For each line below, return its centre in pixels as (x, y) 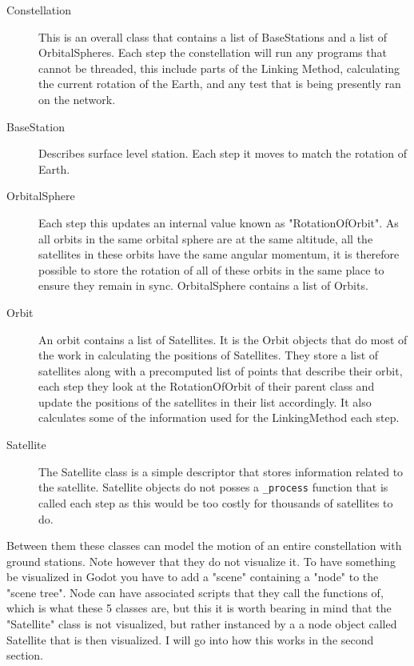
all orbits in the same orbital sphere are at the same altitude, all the (206, 238)
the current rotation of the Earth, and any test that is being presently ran (220, 84)
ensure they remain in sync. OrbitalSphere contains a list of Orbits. (203, 285)
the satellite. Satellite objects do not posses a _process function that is (213, 487)
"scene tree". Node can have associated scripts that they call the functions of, (195, 592)
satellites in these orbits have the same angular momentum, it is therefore (219, 254)
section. (25, 655)
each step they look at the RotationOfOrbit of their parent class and (207, 386)
